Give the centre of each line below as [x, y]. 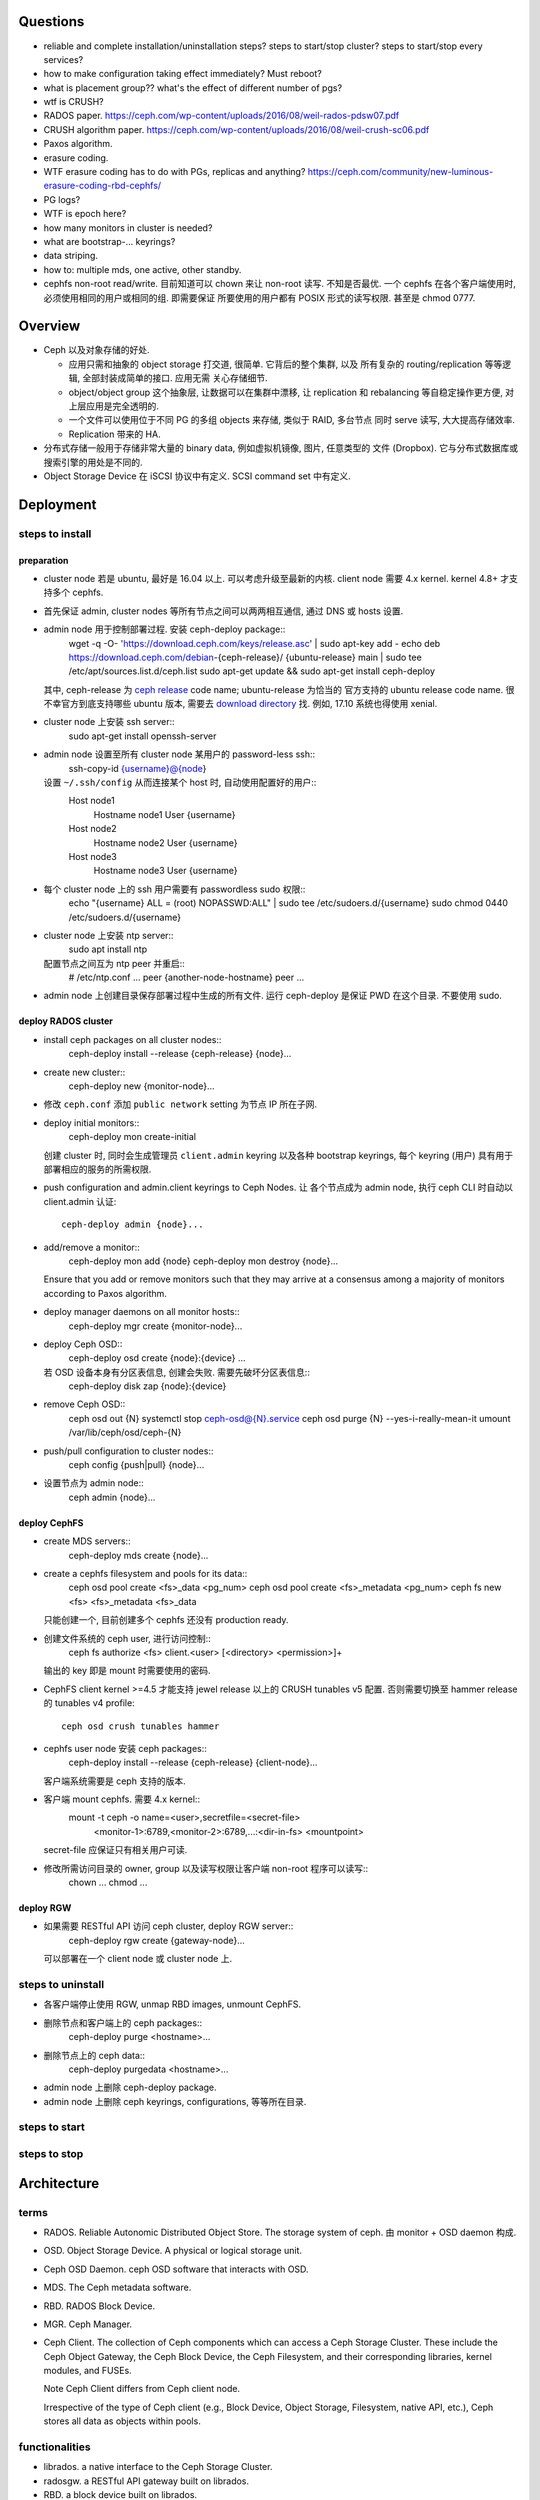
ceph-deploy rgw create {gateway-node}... [156, 1940]
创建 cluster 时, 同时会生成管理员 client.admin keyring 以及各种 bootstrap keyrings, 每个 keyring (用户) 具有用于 [278, 1155]
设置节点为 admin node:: [93, 1483]
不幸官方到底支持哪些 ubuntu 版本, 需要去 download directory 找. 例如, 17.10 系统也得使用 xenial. [240, 704]
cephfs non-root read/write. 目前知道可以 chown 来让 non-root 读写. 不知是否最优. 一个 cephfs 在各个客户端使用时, [280, 284]
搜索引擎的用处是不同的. [93, 462]
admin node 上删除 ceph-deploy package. [130, 2087]
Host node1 [91, 801]
